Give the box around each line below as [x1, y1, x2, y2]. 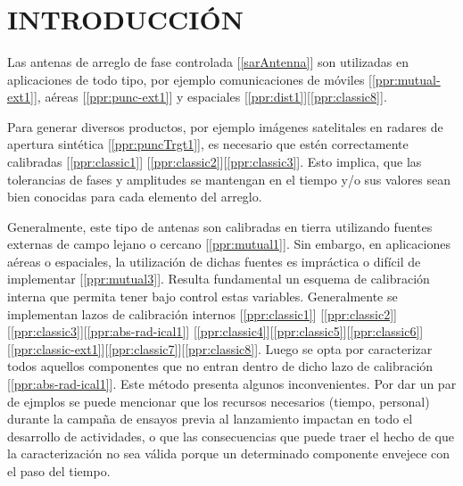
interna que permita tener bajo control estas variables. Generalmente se [7, 287, 398, 306]
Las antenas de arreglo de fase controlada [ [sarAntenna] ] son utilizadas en [7, 52, 409, 70]
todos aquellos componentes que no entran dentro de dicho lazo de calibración [7, 357, 434, 375]
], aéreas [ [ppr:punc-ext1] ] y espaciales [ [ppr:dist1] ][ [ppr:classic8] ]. [33, 87, 387, 106]
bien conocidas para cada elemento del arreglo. [7, 187, 262, 206]
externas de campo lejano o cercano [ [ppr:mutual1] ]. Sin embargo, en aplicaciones [7, 235, 451, 253]
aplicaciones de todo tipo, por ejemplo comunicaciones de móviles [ [7, 70, 372, 88]
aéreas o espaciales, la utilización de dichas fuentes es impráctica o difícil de [7, 251, 421, 270]
